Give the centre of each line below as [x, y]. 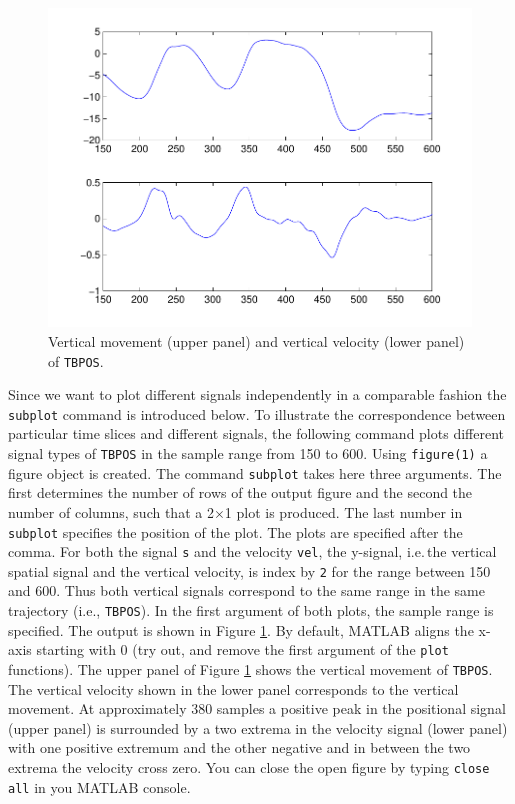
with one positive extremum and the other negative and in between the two [239, 747]
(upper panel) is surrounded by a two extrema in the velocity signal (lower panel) [258, 727]
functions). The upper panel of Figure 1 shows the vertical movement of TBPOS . [250, 668]
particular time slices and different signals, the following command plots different [256, 433]
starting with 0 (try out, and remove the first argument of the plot [242, 649]
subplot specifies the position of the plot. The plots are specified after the [235, 531]
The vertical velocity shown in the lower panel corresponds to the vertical [233, 688]
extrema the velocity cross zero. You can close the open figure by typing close [249, 767]
